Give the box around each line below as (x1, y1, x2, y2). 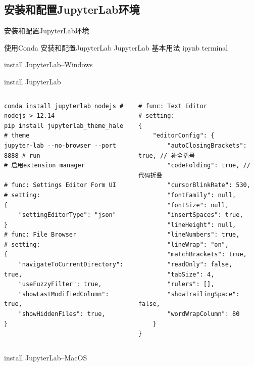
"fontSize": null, (167, 201, 229, 209)
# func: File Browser (4, 231, 77, 239)
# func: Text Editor (138, 102, 207, 110)
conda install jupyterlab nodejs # (4, 102, 124, 110)
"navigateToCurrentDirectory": (18, 261, 124, 268)
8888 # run (4, 152, 40, 159)
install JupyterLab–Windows (4, 59, 93, 70)
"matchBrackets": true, (167, 251, 247, 258)
